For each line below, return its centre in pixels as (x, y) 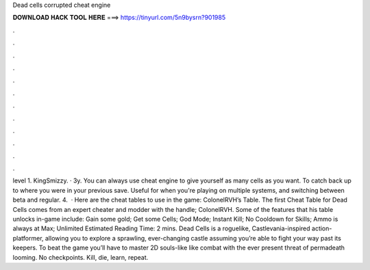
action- (322, 228)
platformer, (28, 238)
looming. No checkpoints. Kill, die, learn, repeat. (81, 257)
